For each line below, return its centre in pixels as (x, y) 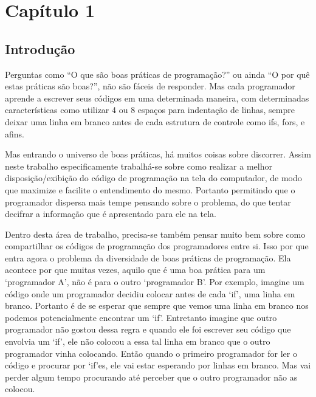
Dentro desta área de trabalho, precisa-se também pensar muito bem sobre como (155, 234)
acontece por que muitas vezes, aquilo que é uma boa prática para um (135, 270)
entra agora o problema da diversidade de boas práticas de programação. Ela (148, 257)
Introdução (40, 48)
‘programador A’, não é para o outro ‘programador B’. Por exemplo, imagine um (155, 282)
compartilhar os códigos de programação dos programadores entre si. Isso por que (157, 246)
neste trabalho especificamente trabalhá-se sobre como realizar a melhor (139, 166)
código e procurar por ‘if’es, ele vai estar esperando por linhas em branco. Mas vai (158, 365)
